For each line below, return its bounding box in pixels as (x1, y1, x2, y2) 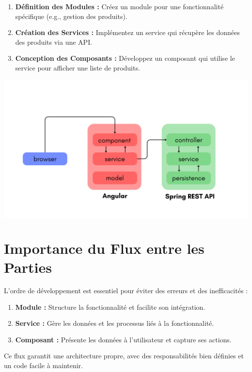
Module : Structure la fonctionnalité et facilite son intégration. (15, 301, 205, 312)
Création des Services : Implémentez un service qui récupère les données (15, 27, 240, 37)
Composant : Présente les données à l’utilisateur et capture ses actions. (15, 334, 232, 344)
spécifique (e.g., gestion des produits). (15, 11, 127, 21)
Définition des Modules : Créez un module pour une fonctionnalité (15, 1, 224, 11)
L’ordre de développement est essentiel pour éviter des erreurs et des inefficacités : (4, 285, 248, 295)
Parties (4, 257, 52, 277)
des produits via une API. (15, 36, 93, 47)
